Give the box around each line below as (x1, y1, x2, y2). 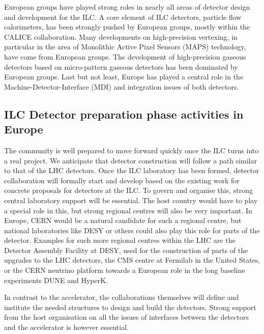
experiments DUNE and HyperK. (4, 274, 108, 285)
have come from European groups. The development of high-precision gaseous (4, 51, 246, 62)
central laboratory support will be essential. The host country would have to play (4, 194, 258, 205)
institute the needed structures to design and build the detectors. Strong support (4, 301, 256, 312)
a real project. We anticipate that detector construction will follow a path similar (4, 155, 257, 165)
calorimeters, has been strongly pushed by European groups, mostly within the (4, 21, 250, 32)
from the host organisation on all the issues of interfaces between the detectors (4, 312, 249, 322)
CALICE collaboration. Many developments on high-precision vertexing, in (4, 31, 238, 42)
